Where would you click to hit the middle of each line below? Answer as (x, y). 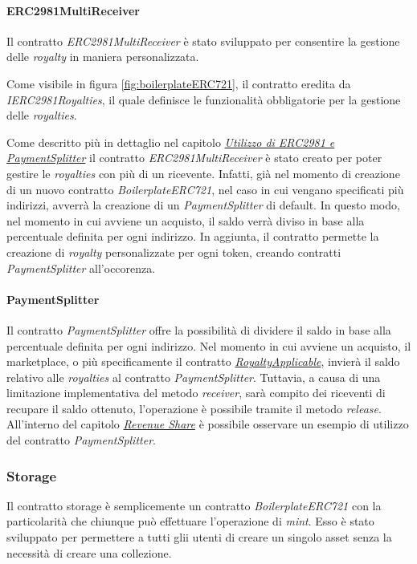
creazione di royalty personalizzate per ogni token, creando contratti (174, 252)
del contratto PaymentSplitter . (81, 440)
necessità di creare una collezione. (89, 552)
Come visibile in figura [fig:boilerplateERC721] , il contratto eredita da (179, 83)
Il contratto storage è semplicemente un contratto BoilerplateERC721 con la (194, 505)
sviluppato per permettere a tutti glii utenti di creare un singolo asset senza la (199, 537)
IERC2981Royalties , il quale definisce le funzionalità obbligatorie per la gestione (204, 99)
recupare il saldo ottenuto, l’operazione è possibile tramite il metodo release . (194, 408)
